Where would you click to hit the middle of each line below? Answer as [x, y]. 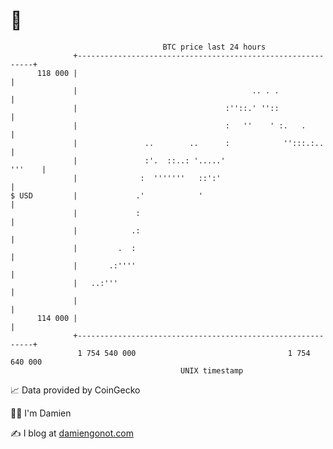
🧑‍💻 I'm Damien [41, 413]
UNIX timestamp [212, 370]
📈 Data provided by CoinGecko [75, 390]
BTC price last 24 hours [214, 47]
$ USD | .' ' [106, 195]
